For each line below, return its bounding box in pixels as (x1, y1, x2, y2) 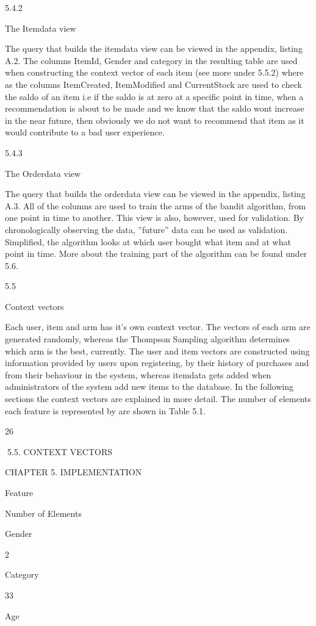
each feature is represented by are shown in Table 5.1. (5, 404, 206, 417)
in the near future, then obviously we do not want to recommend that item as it (5, 113, 304, 126)
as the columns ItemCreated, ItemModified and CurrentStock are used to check (5, 77, 302, 90)
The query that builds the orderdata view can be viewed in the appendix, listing (5, 187, 306, 200)
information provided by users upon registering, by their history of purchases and (5, 356, 309, 369)
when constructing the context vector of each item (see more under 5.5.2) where (5, 66, 304, 79)
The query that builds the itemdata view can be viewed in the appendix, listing (5, 42, 303, 55)
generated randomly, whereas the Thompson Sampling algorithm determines (5, 333, 290, 345)
